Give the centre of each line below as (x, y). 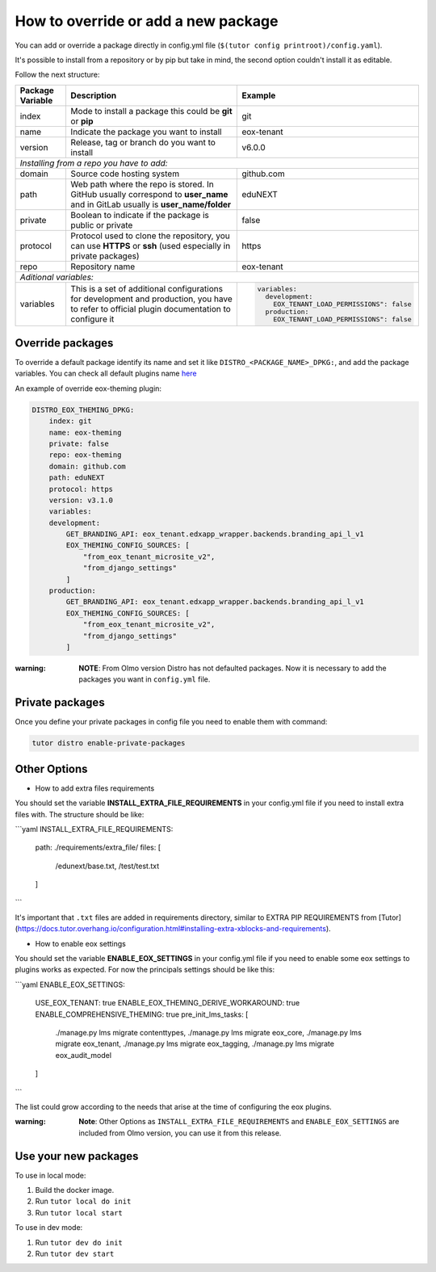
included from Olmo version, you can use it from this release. (180, 1133)
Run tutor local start (79, 1212)
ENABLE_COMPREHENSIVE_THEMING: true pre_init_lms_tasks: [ (142, 1014)
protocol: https (81, 489)
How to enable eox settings (81, 943)
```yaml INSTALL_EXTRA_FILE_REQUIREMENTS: (94, 829)
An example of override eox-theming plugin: (88, 388)
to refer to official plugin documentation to (151, 309)
